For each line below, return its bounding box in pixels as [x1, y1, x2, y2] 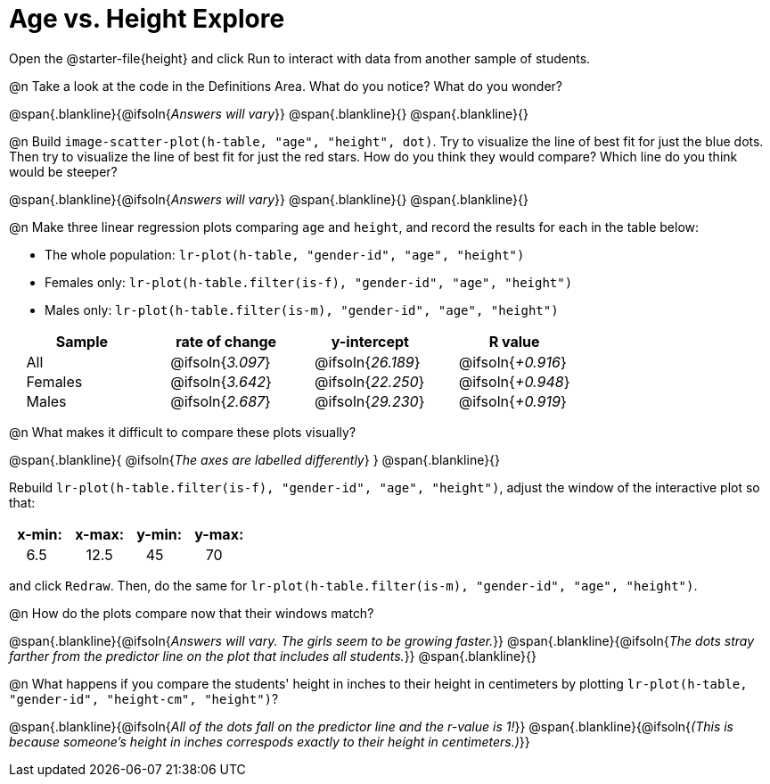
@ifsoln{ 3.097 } [170, 352, 271, 371]
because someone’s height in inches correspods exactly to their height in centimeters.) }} [9, 733, 530, 749]
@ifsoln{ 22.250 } [314, 372, 425, 391]
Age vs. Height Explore [9, 4, 285, 34]
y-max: [194, 524, 244, 543]
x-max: [75, 524, 125, 543]
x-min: [17, 524, 62, 543]
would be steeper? [9, 163, 118, 179]
